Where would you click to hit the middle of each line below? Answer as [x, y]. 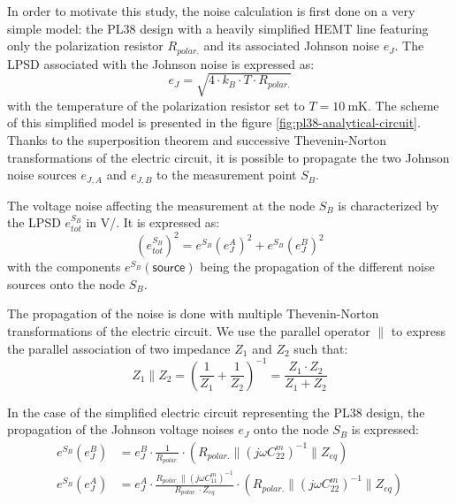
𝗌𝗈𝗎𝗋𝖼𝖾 [169, 268]
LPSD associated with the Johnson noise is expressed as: [161, 63]
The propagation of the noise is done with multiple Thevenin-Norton [193, 313]
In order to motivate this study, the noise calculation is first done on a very [211, 11]
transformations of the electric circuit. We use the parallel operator [189, 331]
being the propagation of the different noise [317, 267]
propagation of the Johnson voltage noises [121, 429]
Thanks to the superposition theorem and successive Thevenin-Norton [197, 139]
